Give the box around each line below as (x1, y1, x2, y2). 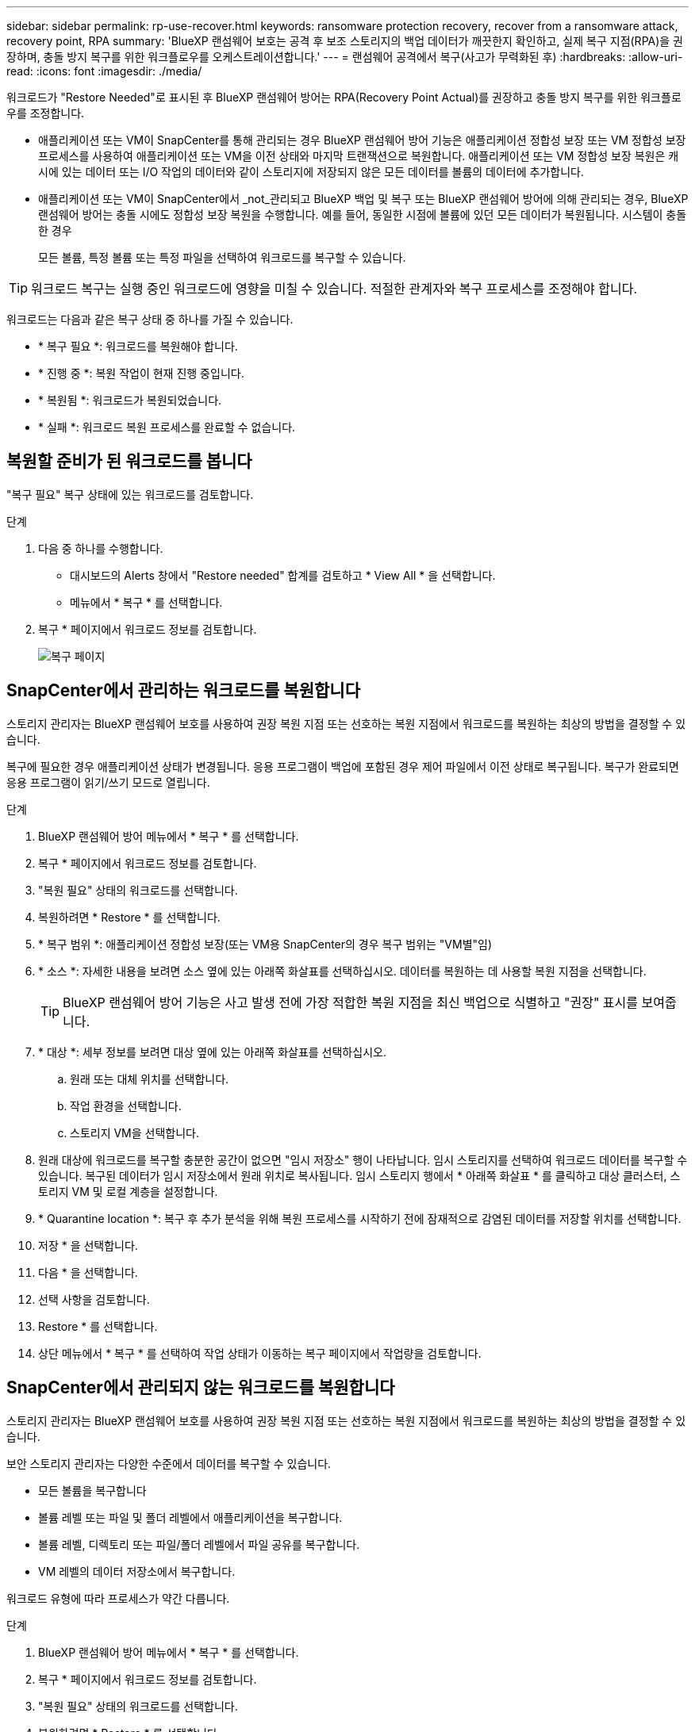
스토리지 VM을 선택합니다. (70, 1125, 200, 1140)
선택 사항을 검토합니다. (38, 1292, 150, 1306)
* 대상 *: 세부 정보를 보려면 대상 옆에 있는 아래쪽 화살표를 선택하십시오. (38, 1044, 386, 1059)
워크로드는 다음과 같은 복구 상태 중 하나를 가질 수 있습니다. (6, 312, 294, 326)
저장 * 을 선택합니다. (38, 1238, 138, 1252)
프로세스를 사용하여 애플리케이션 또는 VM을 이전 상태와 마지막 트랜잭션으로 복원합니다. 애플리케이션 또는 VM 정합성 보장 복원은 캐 (38, 149, 679, 163)
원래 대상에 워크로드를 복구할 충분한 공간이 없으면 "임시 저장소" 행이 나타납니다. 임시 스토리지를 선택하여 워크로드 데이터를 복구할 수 (38, 1152, 688, 1167)
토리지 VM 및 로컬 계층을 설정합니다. (38, 1184, 218, 1198)
